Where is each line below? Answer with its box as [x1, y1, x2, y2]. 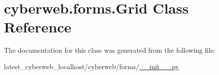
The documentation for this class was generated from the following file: [4, 45, 216, 55]
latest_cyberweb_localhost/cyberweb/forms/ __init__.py [4, 61, 179, 71]
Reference [4, 17, 72, 37]
